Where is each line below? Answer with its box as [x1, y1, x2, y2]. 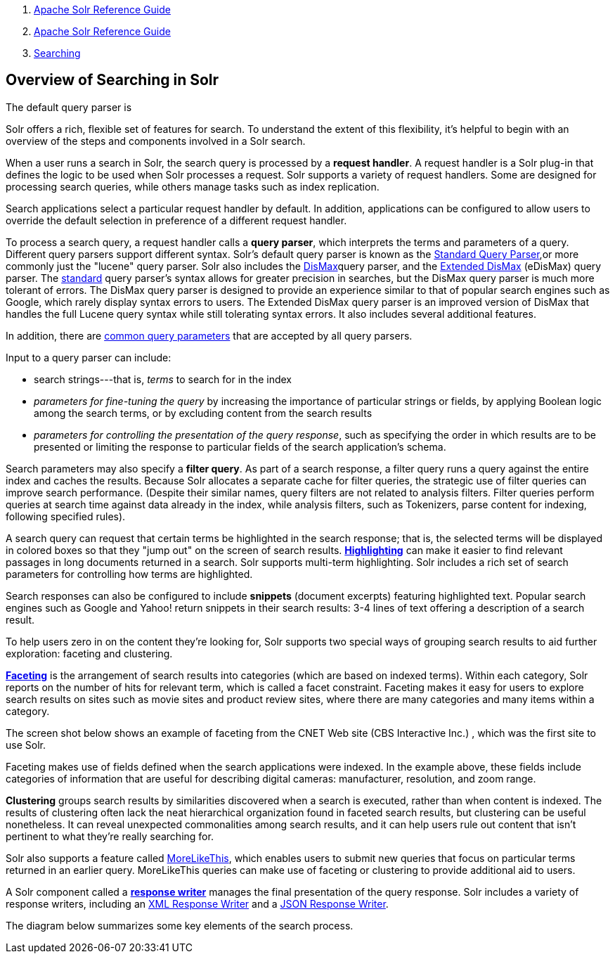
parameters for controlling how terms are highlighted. [6, 567, 253, 580]
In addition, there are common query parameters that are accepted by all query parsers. [6, 329, 413, 342]
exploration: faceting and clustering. [6, 647, 173, 659]
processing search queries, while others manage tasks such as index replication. [6, 180, 380, 193]
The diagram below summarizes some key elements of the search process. [6, 919, 354, 932]
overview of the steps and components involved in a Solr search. [6, 134, 306, 147]
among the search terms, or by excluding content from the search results [34, 406, 373, 419]
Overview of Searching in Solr [6, 71, 219, 89]
